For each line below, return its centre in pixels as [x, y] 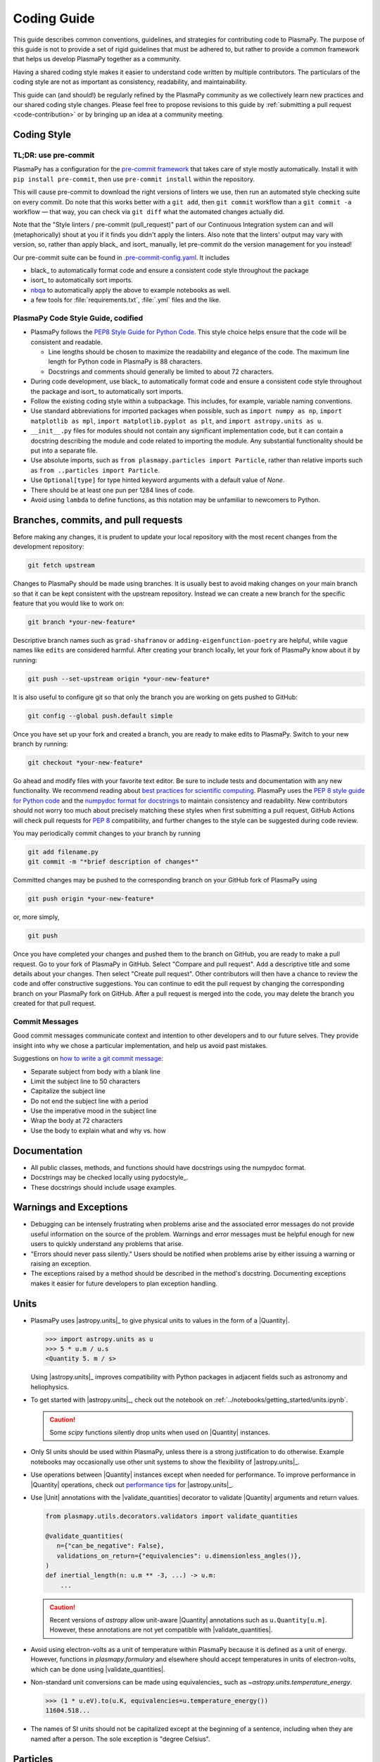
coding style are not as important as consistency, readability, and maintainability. [130, 82]
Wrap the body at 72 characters [77, 1121]
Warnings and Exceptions [70, 1208]
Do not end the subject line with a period [89, 1101]
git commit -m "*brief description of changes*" [113, 862]
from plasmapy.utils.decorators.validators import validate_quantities [172, 1516]
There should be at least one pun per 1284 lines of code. [113, 490]
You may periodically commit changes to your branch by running [107, 833]
